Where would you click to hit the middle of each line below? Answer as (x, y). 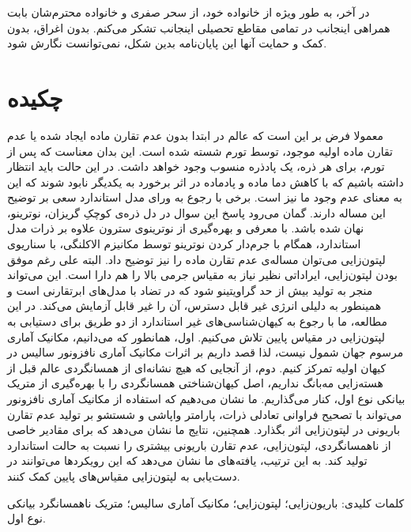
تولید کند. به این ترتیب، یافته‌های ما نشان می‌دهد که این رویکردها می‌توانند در (187, 460)
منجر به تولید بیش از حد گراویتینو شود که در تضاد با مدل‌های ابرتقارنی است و (190, 290)
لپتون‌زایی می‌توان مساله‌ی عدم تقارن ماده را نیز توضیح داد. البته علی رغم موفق (196, 259)
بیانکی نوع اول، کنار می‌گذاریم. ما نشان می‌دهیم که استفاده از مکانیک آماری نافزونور (206, 398)
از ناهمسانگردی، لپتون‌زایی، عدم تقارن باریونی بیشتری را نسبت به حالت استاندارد (199, 445)
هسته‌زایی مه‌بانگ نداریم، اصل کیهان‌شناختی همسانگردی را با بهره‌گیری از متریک (195, 383)
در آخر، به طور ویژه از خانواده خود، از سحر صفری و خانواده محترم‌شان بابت (189, 12)
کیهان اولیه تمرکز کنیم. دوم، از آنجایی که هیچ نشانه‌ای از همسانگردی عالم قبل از (197, 367)
